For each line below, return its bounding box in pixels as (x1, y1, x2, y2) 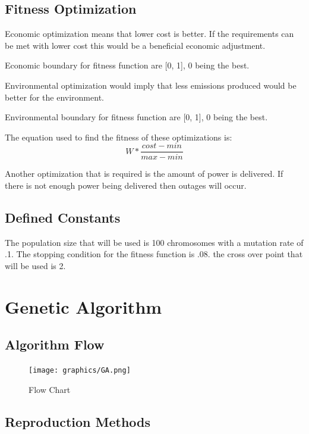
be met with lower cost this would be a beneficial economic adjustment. (5, 39, 266, 51)
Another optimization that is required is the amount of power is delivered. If (5, 167, 283, 180)
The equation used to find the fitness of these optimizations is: (5, 130, 232, 143)
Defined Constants (5, 208, 121, 226)
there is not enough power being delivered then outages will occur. (5, 179, 247, 192)
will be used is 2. (5, 260, 66, 271)
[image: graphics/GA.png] (29, 366, 131, 375)
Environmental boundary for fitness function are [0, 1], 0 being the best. (5, 111, 268, 123)
